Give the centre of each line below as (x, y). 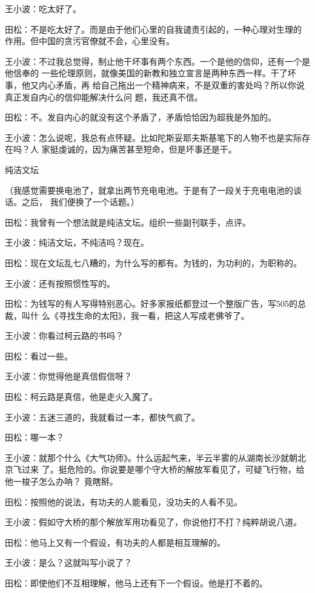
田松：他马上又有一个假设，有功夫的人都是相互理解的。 (115, 542)
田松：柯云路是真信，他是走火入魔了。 (81, 397)
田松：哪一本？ (35, 437)
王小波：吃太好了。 (43, 8)
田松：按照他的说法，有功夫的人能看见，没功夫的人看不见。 (124, 501)
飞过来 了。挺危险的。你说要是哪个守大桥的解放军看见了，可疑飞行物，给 (159, 469)
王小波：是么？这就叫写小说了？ (68, 562)
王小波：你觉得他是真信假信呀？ (68, 376)
